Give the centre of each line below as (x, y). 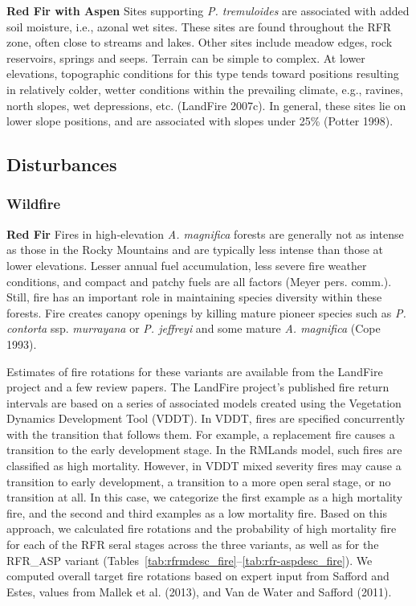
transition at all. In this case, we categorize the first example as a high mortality (205, 497)
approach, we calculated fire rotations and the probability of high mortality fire (202, 528)
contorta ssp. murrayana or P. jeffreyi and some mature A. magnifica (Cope (194, 328)
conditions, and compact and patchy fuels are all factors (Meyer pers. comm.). (199, 281)
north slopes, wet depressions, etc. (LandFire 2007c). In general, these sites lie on (206, 105)
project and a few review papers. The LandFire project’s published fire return (198, 387)
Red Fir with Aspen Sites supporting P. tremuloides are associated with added (208, 10)
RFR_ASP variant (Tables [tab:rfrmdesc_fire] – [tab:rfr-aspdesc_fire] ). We (190, 560)
